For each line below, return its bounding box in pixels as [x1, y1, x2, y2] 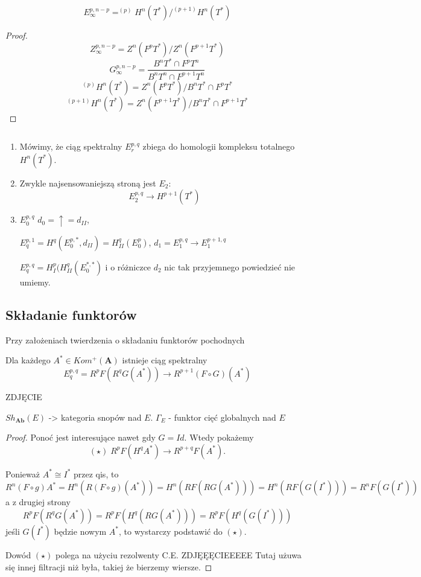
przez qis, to [74, 467, 119, 480]
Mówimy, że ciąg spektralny [19, 140, 122, 153]
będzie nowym [54, 524, 107, 537]
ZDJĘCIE [5, 390, 42, 403]
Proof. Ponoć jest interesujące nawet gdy [5, 431, 156, 444]
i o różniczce [105, 261, 151, 273]
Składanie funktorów [5, 305, 137, 324]
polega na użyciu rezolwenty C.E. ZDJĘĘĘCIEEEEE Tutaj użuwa [55, 548, 302, 561]
